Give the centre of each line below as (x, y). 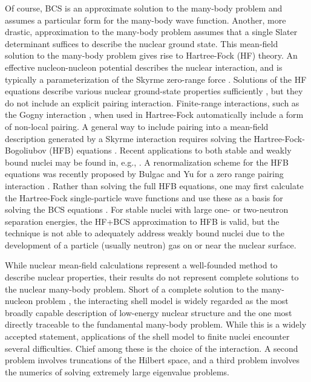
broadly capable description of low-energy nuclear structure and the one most (149, 312)
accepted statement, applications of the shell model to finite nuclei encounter (147, 336)
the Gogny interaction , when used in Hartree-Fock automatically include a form (154, 115)
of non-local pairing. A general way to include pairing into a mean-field (137, 126)
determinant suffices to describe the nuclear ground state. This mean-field (142, 43)
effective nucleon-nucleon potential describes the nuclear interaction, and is (144, 67)
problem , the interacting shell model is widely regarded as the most (162, 301)
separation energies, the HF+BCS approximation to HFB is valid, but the (142, 221)
